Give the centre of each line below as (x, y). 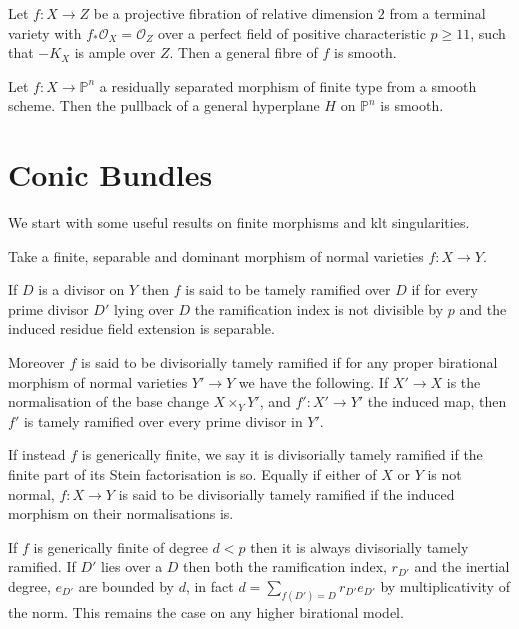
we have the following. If (313, 381)
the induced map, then (437, 401)
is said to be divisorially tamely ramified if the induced (286, 493)
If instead (37, 454)
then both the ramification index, (285, 566)
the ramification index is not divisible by (319, 308)
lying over (143, 308)
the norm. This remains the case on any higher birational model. (206, 611)
